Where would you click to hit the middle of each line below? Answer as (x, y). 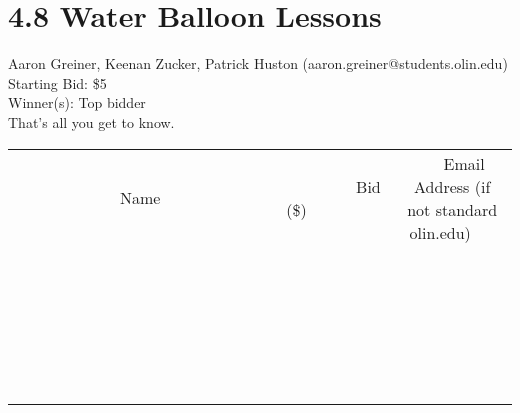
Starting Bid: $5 (57, 82)
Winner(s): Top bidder (77, 102)
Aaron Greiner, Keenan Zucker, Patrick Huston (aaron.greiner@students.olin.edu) (258, 63)
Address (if (452, 186)
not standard (452, 209)
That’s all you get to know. (91, 121)
